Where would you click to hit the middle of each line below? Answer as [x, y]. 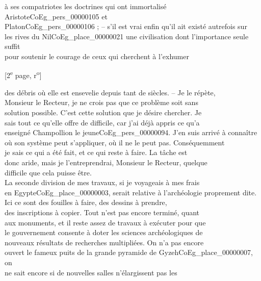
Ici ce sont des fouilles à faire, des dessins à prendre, [86, 202]
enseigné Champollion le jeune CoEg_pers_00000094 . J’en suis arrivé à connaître [131, 132]
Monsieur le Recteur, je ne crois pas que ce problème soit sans [101, 102]
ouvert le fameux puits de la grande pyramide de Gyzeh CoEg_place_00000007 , [129, 252]
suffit [12, 46]
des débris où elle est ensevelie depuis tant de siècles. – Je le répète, [110, 92]
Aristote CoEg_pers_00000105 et [56, 16]
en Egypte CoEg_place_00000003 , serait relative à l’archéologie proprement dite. [131, 192]
